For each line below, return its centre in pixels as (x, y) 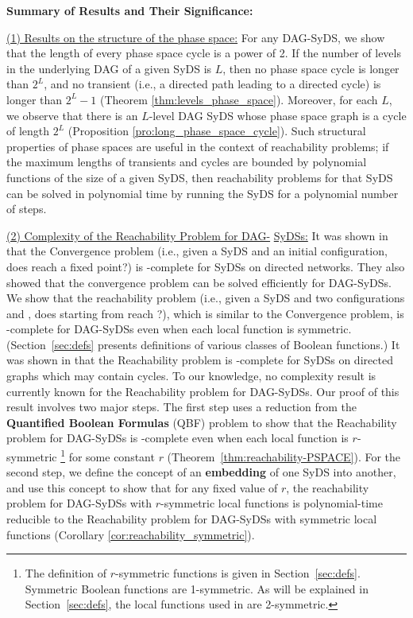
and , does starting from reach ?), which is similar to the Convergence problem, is (205, 313)
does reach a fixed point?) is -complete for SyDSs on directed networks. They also (206, 266)
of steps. (27, 209)
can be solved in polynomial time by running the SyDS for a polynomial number (203, 193)
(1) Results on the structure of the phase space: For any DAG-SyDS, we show (196, 37)
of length (28, 131)
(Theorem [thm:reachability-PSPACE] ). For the (284, 456)
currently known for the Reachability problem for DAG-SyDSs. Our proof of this (203, 391)
